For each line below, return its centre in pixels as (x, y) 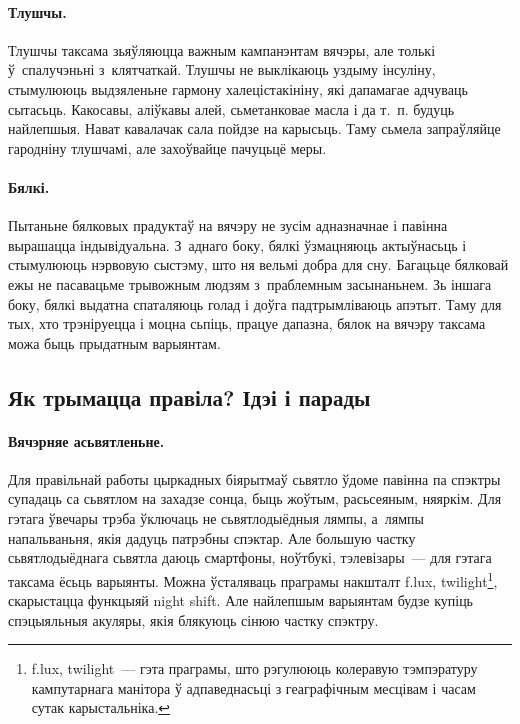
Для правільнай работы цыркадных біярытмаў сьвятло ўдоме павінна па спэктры (254, 478)
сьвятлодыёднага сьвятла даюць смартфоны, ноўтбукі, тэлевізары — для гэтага (250, 557)
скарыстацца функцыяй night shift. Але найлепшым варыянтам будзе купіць (241, 600)
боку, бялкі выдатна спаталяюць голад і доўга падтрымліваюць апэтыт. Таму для (255, 303)
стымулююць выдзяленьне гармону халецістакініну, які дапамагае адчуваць (238, 88)
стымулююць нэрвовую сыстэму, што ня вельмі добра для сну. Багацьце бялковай (258, 264)
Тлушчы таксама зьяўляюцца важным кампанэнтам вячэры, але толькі (222, 49)
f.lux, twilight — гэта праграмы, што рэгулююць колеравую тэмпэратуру (254, 668)
